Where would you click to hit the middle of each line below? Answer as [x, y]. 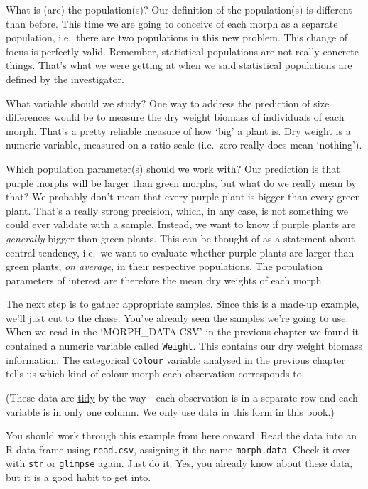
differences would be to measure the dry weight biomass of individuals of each [175, 117]
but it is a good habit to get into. [79, 477]
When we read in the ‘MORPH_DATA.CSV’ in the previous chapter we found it [183, 332]
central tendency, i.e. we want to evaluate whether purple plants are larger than [180, 252]
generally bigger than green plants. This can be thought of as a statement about [180, 238]
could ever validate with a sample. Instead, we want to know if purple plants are [181, 224]
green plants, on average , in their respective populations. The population [164, 266]
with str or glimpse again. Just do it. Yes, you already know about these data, [179, 463]
